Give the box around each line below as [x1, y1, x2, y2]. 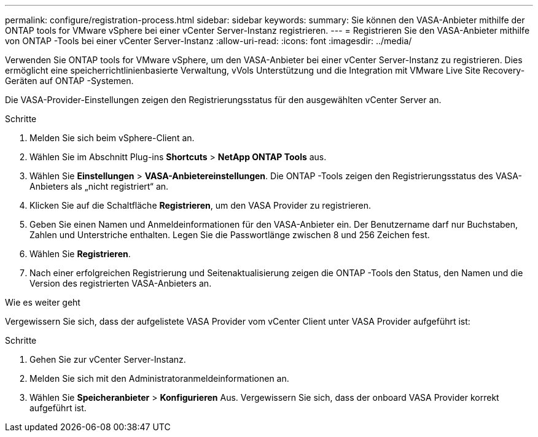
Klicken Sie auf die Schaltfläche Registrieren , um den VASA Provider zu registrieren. [29, 200, 371, 211]
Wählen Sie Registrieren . [29, 249, 131, 259]
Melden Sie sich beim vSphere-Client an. [29, 133, 195, 143]
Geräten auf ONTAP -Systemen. [5, 75, 134, 86]
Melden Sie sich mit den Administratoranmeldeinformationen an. [29, 373, 289, 384]
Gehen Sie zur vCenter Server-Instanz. [29, 354, 186, 365]
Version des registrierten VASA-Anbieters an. [29, 278, 212, 288]
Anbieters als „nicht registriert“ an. [29, 181, 169, 191]
